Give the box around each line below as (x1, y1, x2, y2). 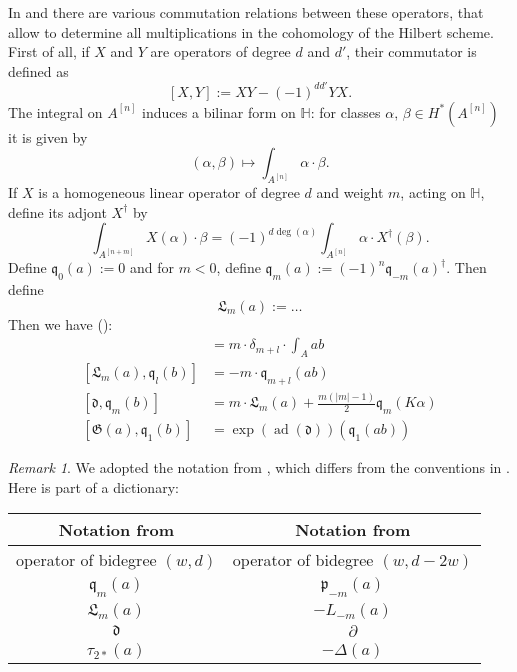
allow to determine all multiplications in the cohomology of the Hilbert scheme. (8, 21, 494, 42)
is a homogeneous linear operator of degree (38, 182, 300, 203)
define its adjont (8, 201, 107, 222)
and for (129, 257, 174, 278)
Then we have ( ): (8, 313, 113, 334)
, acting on (400, 182, 466, 203)
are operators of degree (150, 41, 291, 62)
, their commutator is (346, 41, 477, 62)
